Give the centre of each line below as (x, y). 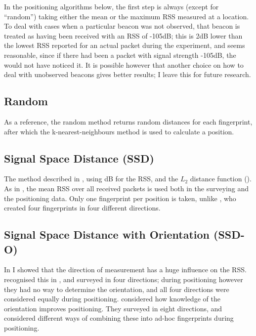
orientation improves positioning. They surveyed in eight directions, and (113, 308)
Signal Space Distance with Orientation (107, 234)
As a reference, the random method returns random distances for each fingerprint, (128, 121)
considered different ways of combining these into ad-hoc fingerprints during (119, 318)
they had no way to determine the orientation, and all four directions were (117, 289)
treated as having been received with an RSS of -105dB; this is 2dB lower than (123, 35)
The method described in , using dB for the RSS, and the (91, 179)
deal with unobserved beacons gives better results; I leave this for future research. (128, 74)
